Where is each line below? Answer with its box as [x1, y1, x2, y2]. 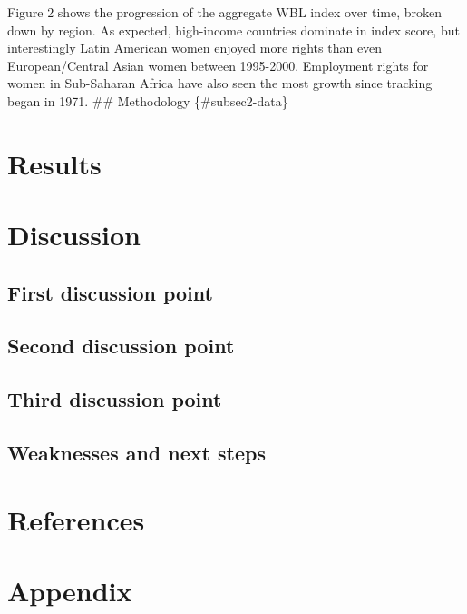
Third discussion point [7, 385, 222, 413]
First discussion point [7, 278, 213, 306]
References [7, 500, 145, 538]
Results [7, 144, 102, 182]
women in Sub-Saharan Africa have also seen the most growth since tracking [7, 74, 433, 93]
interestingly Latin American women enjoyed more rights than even [7, 38, 383, 57]
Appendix [7, 572, 132, 609]
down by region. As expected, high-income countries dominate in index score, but [7, 20, 460, 39]
